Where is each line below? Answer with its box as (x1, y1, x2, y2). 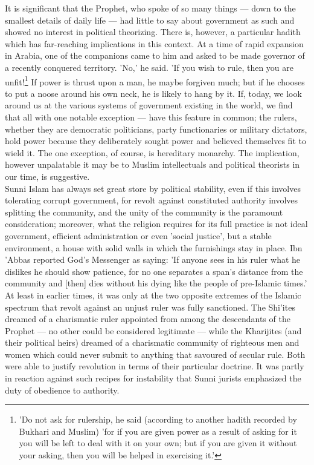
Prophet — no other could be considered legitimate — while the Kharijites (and (5, 324, 302, 337)
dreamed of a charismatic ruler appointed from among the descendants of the (5, 312, 290, 325)
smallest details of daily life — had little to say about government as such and (5, 13, 295, 26)
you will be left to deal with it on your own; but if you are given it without (19, 437, 297, 449)
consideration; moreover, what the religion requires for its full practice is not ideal (5, 217, 308, 230)
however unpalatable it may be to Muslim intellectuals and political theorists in (5, 158, 300, 171)
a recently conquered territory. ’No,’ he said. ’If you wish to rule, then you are (5, 61, 294, 73)
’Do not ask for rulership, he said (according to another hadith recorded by (19, 413, 297, 426)
